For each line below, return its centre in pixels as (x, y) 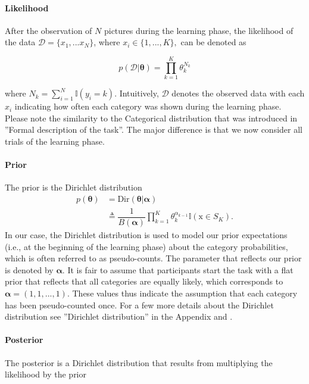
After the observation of (49, 30)
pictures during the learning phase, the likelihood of (199, 30)
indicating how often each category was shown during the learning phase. (148, 106)
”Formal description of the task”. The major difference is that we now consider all (154, 129)
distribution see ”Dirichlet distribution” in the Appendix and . (119, 316)
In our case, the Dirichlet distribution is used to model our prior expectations (146, 235)
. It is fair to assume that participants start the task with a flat (178, 269)
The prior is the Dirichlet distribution (74, 187)
